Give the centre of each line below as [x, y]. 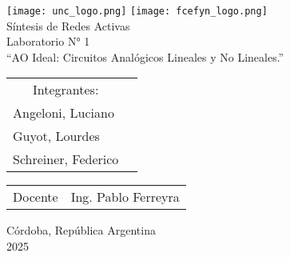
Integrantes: [66, 90]
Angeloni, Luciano [64, 113]
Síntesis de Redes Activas [68, 25]
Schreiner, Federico [66, 159]
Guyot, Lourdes [56, 136]
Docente [36, 197]
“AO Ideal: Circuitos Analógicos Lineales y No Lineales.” [145, 56]
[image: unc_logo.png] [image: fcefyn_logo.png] [137, 11]
